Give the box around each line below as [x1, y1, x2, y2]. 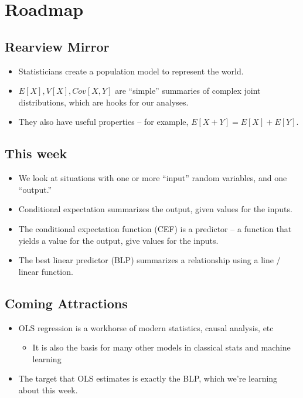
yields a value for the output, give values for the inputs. [18, 234, 219, 246]
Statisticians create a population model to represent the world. [18, 64, 244, 77]
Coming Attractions [5, 294, 128, 312]
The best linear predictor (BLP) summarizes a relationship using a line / [18, 254, 281, 266]
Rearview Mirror [5, 37, 110, 55]
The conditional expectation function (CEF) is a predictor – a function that [18, 222, 292, 234]
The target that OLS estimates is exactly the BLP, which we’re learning [18, 372, 278, 385]
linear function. [18, 265, 73, 277]
